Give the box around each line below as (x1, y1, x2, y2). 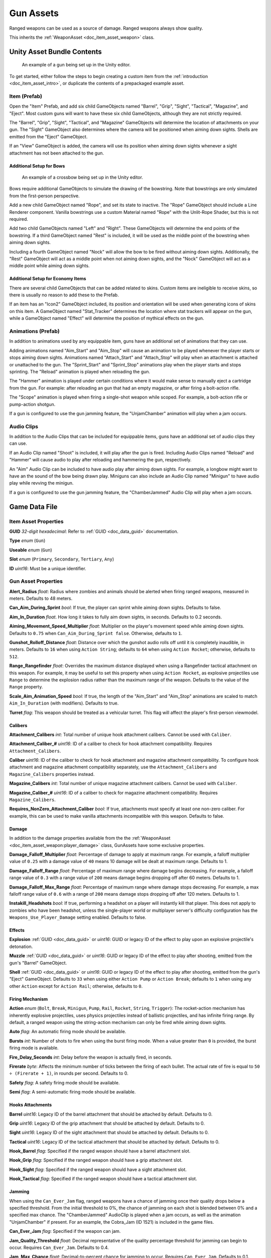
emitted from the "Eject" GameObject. (9, 133, 88, 139)
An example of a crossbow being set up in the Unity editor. (22, 174, 143, 180)
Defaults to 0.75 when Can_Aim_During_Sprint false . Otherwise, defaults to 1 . (9, 630, 183, 636)
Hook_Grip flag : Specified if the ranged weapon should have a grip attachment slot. (9, 1157, 183, 1163)
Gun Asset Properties (9, 578, 63, 585)
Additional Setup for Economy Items (9, 276, 86, 282)
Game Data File (9, 502, 58, 511)
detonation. (9, 943, 33, 950)
